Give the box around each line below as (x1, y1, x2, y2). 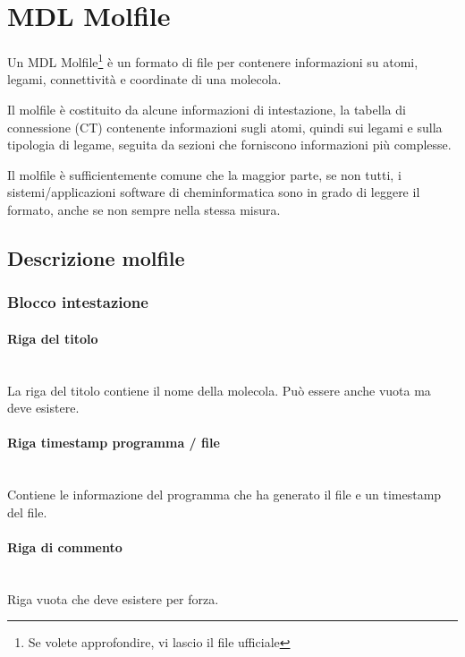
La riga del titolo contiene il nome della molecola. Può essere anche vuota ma (7, 380, 431, 399)
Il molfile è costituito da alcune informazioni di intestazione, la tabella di (7, 99, 406, 118)
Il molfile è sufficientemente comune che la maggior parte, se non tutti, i (7, 165, 402, 183)
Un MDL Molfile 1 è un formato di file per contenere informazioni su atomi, (7, 50, 418, 71)
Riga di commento (7, 537, 123, 556)
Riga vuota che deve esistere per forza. (7, 589, 219, 608)
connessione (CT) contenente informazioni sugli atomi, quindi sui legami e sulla (7, 117, 443, 136)
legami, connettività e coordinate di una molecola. (7, 70, 282, 89)
